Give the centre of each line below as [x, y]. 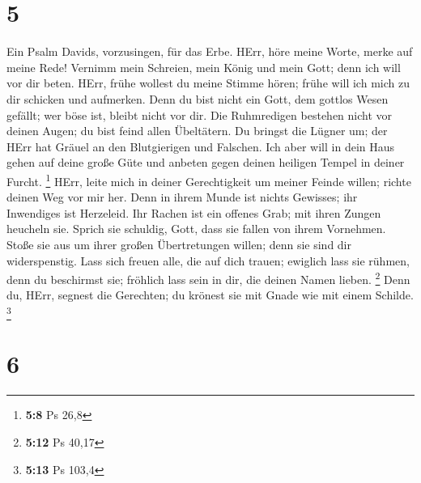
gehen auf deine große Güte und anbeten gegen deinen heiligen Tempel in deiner [206, 162]
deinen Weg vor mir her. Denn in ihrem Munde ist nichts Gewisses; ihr [182, 197]
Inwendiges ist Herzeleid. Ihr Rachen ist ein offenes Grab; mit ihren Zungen [194, 212]
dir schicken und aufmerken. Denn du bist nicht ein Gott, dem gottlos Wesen [198, 98]
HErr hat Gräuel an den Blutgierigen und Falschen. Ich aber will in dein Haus [201, 146]
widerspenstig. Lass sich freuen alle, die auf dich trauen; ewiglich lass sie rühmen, [208, 260]
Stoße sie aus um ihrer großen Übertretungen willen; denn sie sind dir [179, 244]
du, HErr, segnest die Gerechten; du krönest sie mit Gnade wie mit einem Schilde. [210, 295]
